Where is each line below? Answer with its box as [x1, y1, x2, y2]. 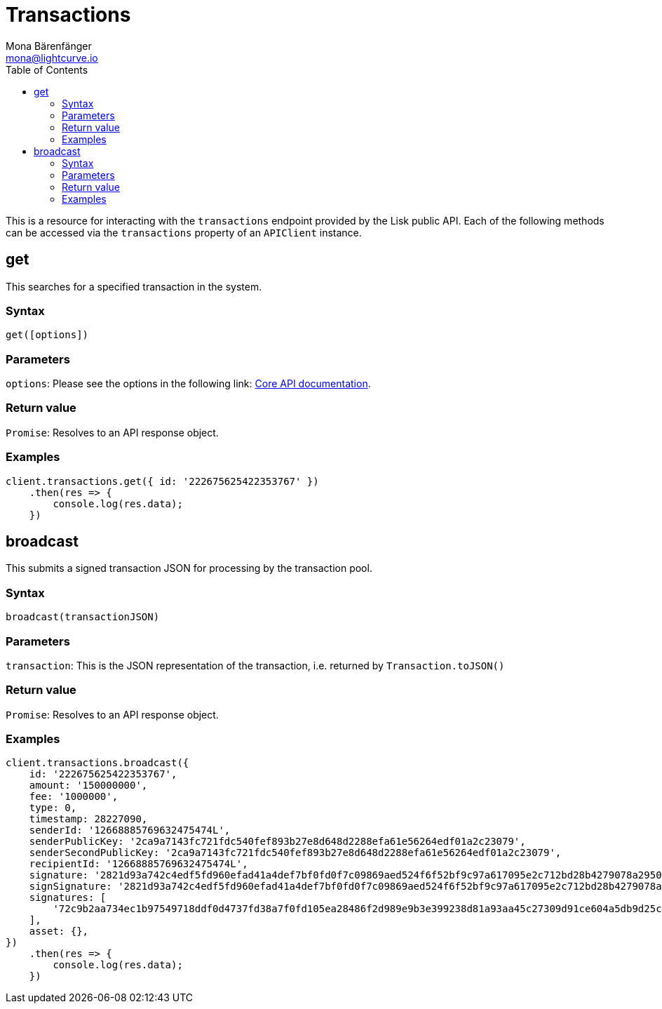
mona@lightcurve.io [6, 51, 98, 64]
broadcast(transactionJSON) [6, 611, 160, 623]
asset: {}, [29, 926, 89, 937]
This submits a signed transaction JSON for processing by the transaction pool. [6, 562, 372, 575]
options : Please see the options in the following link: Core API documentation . [6, 377, 371, 390]
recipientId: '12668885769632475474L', [29, 858, 248, 870]
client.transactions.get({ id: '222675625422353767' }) [6, 475, 319, 487]
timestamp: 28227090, [29, 813, 148, 825]
